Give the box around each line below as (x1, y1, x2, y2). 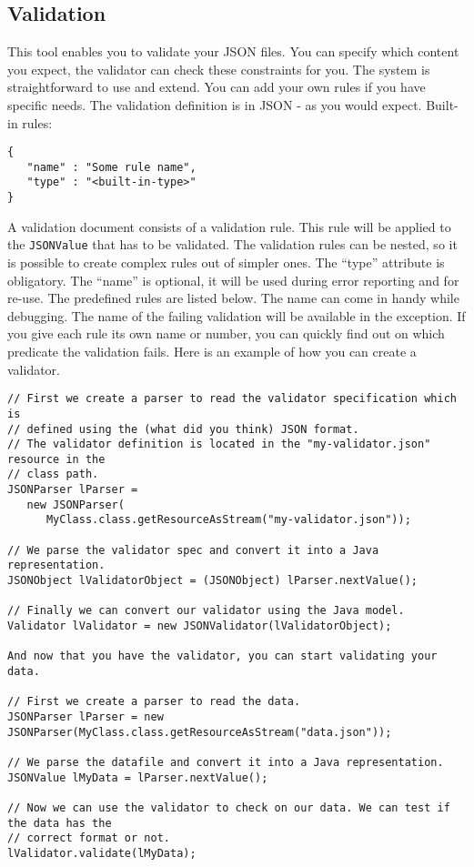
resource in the (7, 452, 106, 466)
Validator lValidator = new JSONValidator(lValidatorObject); (7, 620, 392, 633)
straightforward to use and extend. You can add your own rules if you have (7, 77, 426, 96)
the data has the (7, 816, 112, 830)
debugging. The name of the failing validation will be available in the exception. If (7, 306, 466, 325)
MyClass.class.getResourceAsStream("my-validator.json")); (45, 513, 411, 527)
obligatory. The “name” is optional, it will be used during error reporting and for (7, 270, 459, 289)
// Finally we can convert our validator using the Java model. (7, 604, 405, 618)
